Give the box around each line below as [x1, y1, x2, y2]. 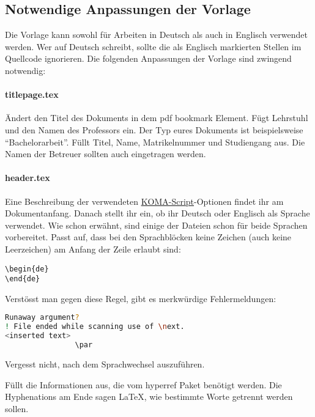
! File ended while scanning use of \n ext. [5, 322, 185, 331]
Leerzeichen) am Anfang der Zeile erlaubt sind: [5, 242, 181, 255]
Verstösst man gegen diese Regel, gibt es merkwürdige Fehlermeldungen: [5, 292, 276, 304]
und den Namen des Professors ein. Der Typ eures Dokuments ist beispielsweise [5, 123, 303, 136]
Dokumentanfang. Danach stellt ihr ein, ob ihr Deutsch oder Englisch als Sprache [5, 207, 310, 220]
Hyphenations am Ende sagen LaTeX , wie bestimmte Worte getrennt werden [5, 390, 293, 403]
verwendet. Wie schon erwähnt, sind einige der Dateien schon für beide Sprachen [5, 218, 308, 231]
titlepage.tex [5, 88, 59, 101]
